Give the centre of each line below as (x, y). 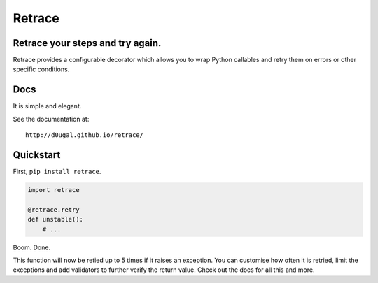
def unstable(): (56, 219)
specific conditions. (41, 69)
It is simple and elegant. (47, 106)
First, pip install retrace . (57, 172)
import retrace (54, 190)
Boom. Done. (32, 247)
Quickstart (37, 155)
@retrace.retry (54, 209)
